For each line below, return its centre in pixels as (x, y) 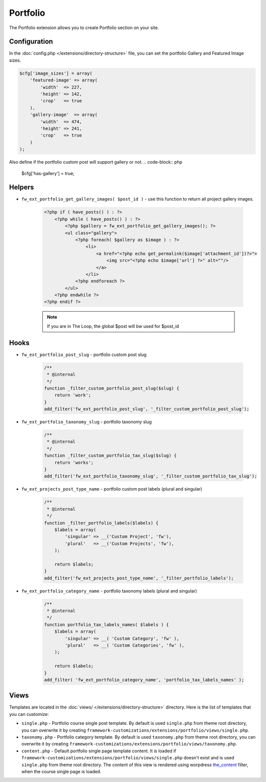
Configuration (31, 42)
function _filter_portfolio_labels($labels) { (101, 523)
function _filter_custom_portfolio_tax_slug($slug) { (110, 456)
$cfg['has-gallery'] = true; (48, 173)
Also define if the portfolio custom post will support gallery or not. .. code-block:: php (96, 162)
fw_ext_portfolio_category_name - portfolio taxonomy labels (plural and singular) (109, 591)
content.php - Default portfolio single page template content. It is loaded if (99, 751)
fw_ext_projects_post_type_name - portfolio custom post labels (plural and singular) (112, 489)
